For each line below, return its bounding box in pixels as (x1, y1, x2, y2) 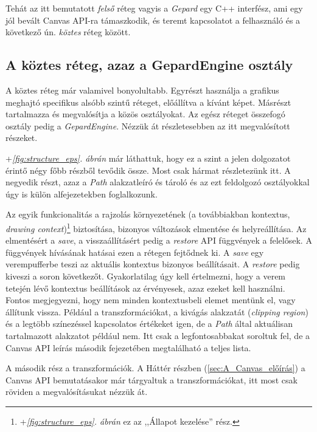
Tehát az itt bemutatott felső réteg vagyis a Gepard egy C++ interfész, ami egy (5, 2, 303, 14)
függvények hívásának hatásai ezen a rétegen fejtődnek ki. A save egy (5, 245, 264, 258)
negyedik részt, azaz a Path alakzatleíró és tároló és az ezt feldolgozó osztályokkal (5, 176, 310, 188)
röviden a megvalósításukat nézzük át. (5, 385, 148, 398)
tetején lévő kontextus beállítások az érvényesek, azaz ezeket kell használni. (5, 281, 285, 294)
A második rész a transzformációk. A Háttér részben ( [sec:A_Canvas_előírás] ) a (5, 362, 305, 374)
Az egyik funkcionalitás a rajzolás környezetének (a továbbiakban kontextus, (5, 208, 290, 221)
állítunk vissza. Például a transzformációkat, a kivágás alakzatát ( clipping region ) (5, 305, 308, 318)
